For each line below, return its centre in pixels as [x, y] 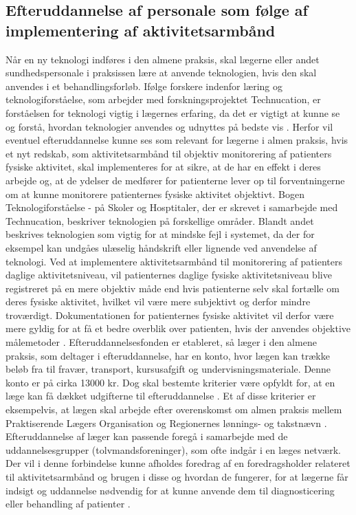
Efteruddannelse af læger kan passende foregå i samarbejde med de [147, 436]
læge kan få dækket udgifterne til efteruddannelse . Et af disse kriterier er [161, 396]
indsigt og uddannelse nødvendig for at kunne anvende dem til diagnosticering [170, 490]
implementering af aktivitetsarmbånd [141, 30]
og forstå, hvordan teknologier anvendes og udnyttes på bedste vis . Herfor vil [169, 126]
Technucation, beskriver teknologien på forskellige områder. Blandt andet [160, 220]
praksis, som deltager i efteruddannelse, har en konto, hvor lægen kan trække [168, 355]
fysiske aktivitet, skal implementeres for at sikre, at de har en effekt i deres [163, 167]
